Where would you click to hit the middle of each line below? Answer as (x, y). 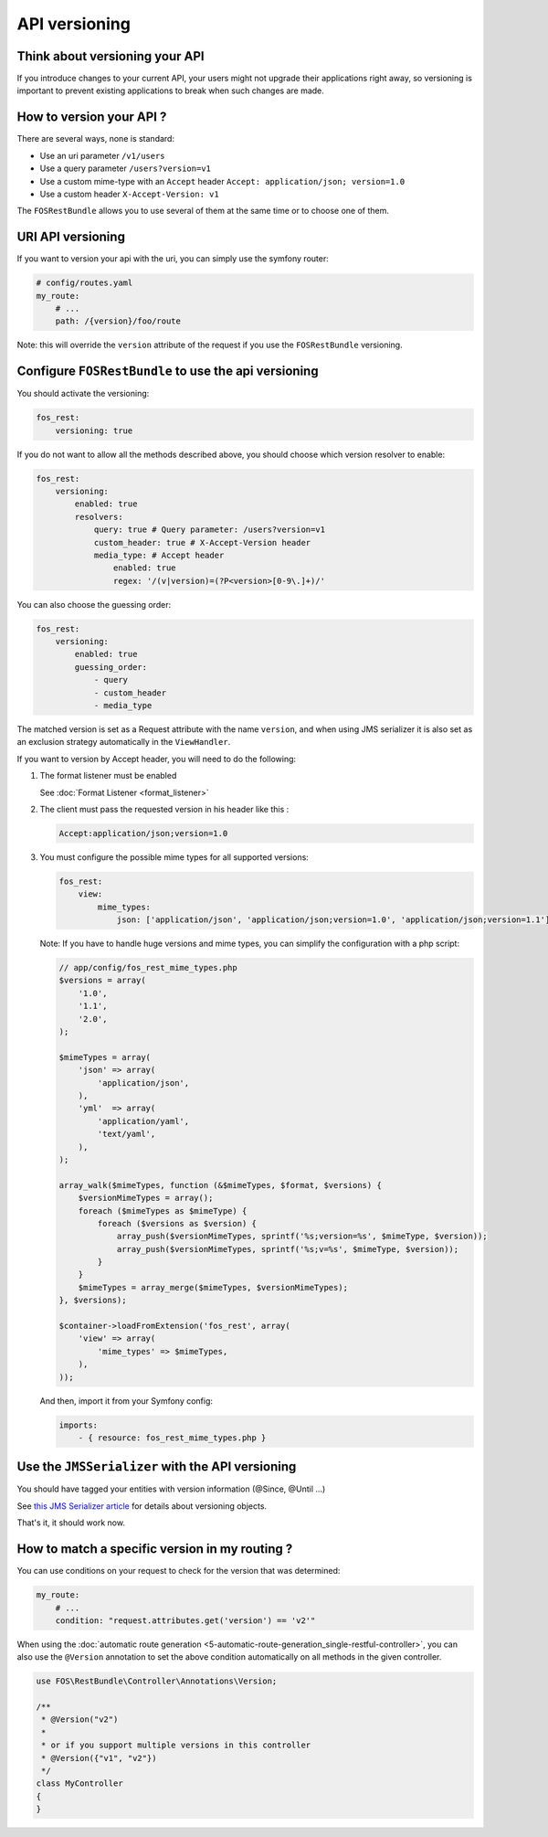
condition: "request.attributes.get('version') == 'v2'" (185, 1620)
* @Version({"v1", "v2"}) (99, 1758)
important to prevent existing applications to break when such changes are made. (170, 90)
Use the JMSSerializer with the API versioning (157, 1467)
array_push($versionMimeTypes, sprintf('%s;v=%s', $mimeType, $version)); (288, 1249)
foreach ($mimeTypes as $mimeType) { (163, 1211)
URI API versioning (71, 237)
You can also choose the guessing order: (94, 604)
